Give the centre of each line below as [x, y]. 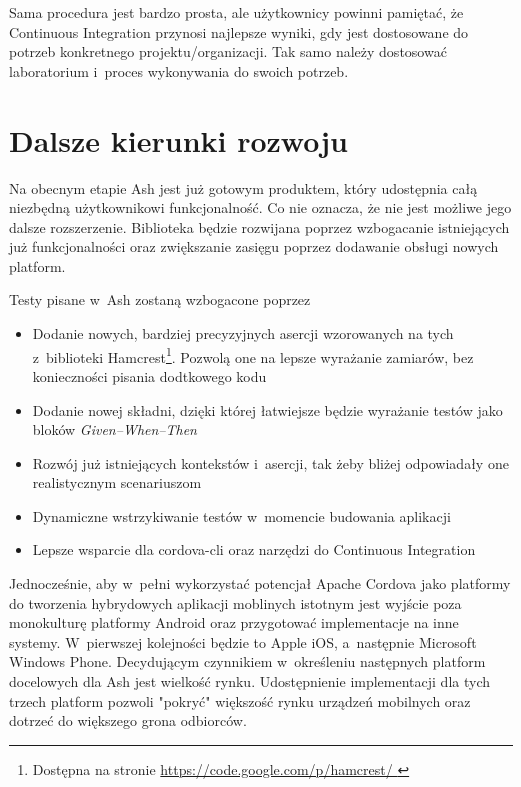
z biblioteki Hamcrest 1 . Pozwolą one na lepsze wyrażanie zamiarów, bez [253, 355]
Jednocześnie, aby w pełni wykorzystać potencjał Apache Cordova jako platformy [260, 583]
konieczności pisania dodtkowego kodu [149, 375]
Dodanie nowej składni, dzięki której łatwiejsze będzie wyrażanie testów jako [267, 409]
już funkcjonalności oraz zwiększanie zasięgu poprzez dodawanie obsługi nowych [254, 246]
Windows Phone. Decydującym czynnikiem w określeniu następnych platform [247, 661]
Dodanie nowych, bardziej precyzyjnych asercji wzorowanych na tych [243, 333]
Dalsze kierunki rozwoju [178, 139]
